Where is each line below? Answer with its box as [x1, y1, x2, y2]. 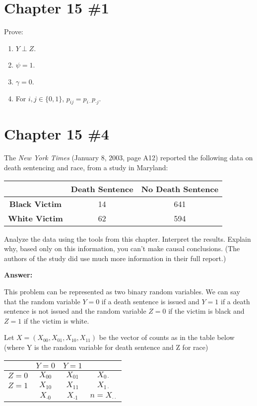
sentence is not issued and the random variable [4, 306, 146, 316]
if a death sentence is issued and [101, 296, 199, 306]
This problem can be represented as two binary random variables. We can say [4, 286, 240, 296]
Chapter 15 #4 [4, 124, 109, 144]
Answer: [4, 270, 33, 280]
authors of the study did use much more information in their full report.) [4, 253, 226, 263]
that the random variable [4, 296, 80, 306]
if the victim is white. [23, 315, 89, 326]
